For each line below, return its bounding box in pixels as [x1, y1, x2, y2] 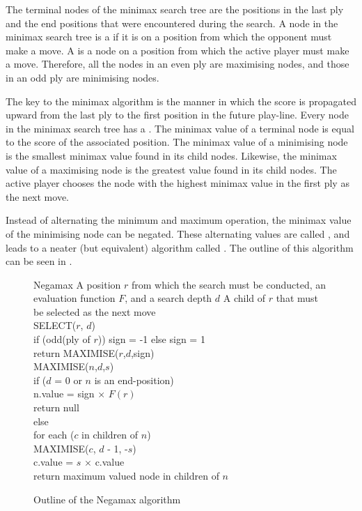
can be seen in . [6, 254, 72, 268]
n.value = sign [33, 386, 95, 401]
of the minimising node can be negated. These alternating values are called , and [6, 226, 350, 241]
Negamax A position [33, 277, 121, 291]
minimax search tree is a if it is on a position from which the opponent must [6, 29, 332, 44]
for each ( [33, 427, 74, 442]
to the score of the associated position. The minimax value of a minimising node [6, 135, 348, 149]
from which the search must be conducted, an [131, 277, 326, 291]
